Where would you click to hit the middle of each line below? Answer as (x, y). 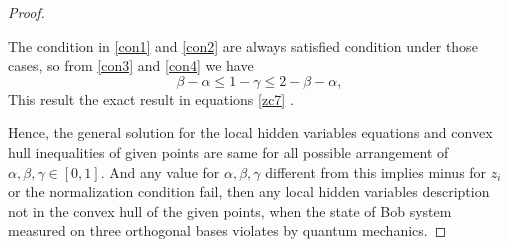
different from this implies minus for (376, 171)
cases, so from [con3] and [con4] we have (131, 65)
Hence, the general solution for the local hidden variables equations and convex (250, 132)
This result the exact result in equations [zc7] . (151, 98)
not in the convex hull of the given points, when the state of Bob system (230, 210)
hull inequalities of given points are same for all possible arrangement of (228, 151)
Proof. (26, 12)
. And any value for (160, 171)
